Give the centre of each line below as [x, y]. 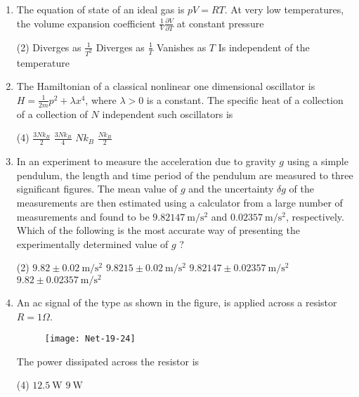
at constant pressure [220, 23]
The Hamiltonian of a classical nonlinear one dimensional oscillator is [166, 86]
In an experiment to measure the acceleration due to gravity [146, 161]
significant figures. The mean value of [97, 189]
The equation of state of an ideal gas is [100, 9]
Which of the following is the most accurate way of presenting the [158, 230]
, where [101, 99]
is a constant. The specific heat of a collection [245, 99]
